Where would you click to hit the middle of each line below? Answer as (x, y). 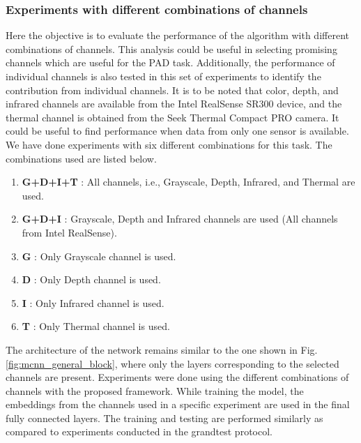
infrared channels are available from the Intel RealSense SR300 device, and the (174, 104)
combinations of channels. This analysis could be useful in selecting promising (171, 48)
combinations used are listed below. (81, 158)
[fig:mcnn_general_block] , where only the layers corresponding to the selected (172, 363)
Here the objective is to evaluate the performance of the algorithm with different (177, 35)
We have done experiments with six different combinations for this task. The (169, 144)
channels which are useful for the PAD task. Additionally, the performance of (170, 62)
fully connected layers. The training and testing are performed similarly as (164, 418)
